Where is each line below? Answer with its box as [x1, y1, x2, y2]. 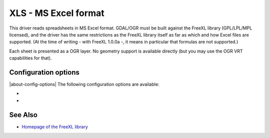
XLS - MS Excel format [9, 7, 104, 18]
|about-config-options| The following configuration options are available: [9, 81, 159, 87]
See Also [9, 110, 37, 119]
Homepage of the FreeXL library [21, 123, 88, 129]
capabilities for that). [9, 55, 52, 61]
